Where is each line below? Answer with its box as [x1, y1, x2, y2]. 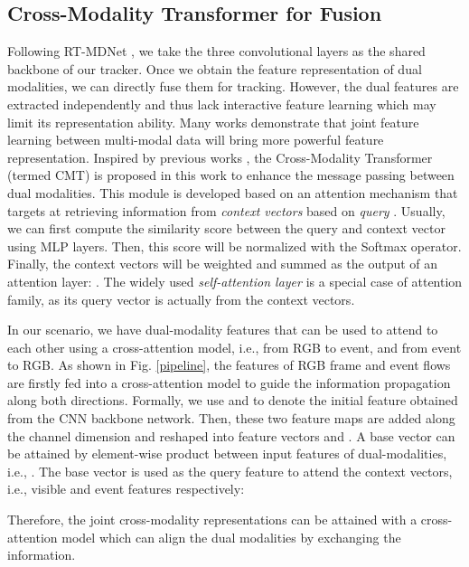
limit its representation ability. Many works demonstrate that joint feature [7, 112, 419, 131]
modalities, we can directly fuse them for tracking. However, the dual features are [7, 77, 459, 96]
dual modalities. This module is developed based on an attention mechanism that [7, 183, 458, 202]
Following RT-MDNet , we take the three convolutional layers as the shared [7, 42, 426, 61]
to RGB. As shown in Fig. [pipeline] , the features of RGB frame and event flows [7, 355, 451, 374]
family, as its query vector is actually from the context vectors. [7, 289, 355, 308]
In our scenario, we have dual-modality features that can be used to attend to [7, 320, 438, 339]
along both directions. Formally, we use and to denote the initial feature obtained [7, 391, 458, 410]
